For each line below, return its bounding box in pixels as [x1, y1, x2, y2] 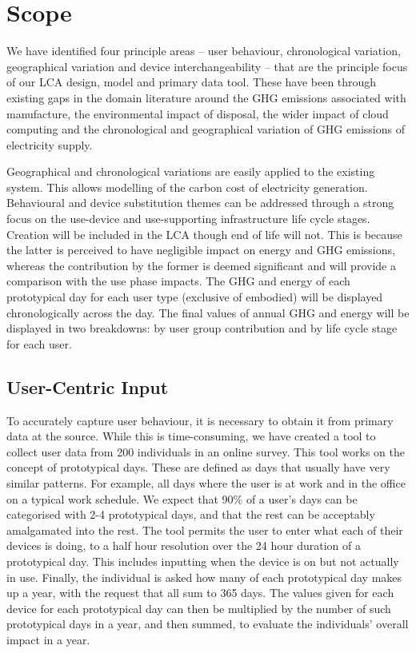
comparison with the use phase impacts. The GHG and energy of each [6, 273, 350, 289]
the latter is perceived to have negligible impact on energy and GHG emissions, [6, 241, 395, 258]
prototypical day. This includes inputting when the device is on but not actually [6, 552, 399, 569]
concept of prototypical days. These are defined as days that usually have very [6, 459, 390, 476]
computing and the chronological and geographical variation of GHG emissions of [6, 121, 405, 137]
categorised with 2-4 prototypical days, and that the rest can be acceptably [6, 506, 375, 523]
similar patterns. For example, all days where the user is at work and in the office [6, 474, 406, 491]
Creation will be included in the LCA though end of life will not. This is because [6, 225, 402, 242]
